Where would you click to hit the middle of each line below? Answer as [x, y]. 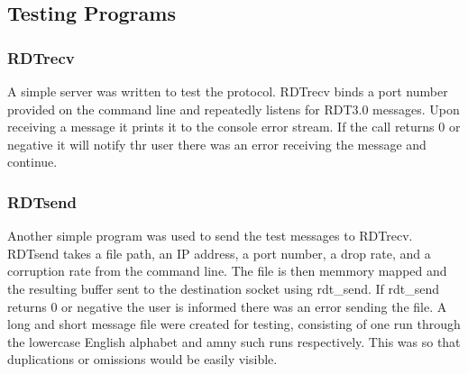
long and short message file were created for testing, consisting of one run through [234, 324]
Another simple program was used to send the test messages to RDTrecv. [210, 236]
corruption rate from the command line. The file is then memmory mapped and [227, 271]
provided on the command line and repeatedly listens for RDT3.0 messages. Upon [234, 109]
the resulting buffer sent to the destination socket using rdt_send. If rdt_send [224, 288]
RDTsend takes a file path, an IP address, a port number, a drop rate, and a [219, 253]
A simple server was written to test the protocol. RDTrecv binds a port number [228, 91]
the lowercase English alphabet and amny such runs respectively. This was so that [234, 341]
